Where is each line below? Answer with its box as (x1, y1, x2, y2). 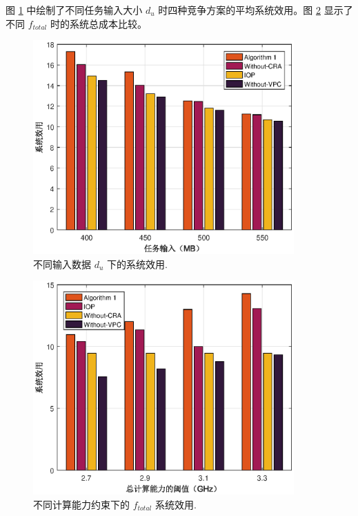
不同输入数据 (33, 256, 91, 271)
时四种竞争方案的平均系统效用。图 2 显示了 (158, 3, 353, 17)
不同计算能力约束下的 (33, 497, 130, 511)
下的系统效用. (107, 256, 168, 271)
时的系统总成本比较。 (50, 16, 147, 30)
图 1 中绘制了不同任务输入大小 (6, 3, 143, 17)
